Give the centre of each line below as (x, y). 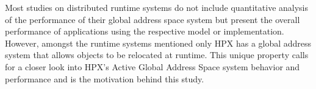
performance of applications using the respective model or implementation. (145, 31)
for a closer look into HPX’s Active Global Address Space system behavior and (153, 66)
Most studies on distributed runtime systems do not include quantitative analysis (157, 7)
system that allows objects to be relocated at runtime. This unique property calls (157, 55)
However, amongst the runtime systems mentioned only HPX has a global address (158, 43)
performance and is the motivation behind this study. (105, 78)
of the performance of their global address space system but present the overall (153, 19)
